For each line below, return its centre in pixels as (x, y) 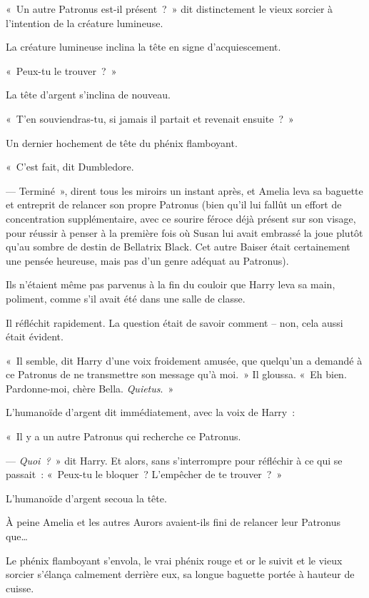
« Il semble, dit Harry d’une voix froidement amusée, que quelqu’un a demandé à (184, 360)
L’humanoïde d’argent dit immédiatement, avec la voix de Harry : (151, 412)
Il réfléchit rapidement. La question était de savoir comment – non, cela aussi (175, 322)
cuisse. (20, 588)
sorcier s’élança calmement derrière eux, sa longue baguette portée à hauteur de (180, 574)
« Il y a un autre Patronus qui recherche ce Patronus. (123, 436)
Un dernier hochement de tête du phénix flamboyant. (122, 142)
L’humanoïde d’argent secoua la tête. (86, 498)
